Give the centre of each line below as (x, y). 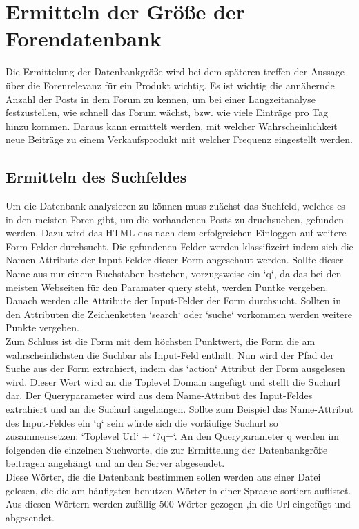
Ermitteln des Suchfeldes (96, 177)
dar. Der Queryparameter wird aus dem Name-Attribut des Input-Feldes (159, 395)
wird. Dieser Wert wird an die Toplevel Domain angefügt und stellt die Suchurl (173, 381)
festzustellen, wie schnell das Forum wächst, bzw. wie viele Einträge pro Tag (167, 112)
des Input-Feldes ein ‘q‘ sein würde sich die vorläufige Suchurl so (142, 422)
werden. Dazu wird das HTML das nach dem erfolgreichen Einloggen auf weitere (176, 233)
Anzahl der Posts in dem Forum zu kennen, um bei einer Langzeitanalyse (161, 99)
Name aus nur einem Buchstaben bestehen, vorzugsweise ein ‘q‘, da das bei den (174, 273)
